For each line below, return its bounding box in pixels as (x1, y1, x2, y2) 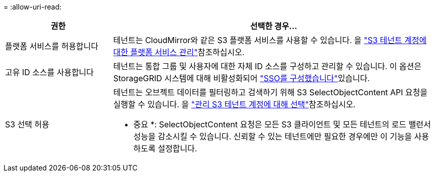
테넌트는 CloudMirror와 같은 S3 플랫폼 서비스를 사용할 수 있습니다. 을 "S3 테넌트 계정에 (113, 35, 427, 45)
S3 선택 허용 (5, 119, 50, 129)
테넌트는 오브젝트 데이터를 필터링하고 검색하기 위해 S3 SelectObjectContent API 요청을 (113, 87, 428, 97)
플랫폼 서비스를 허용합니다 (5, 41, 98, 51)
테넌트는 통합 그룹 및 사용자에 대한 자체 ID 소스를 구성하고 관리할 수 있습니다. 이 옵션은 (113, 61, 421, 71)
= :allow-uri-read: (4, 3, 62, 11)
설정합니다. (158, 143, 197, 153)
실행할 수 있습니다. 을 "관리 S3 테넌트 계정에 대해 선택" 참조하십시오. (113, 99, 356, 109)
